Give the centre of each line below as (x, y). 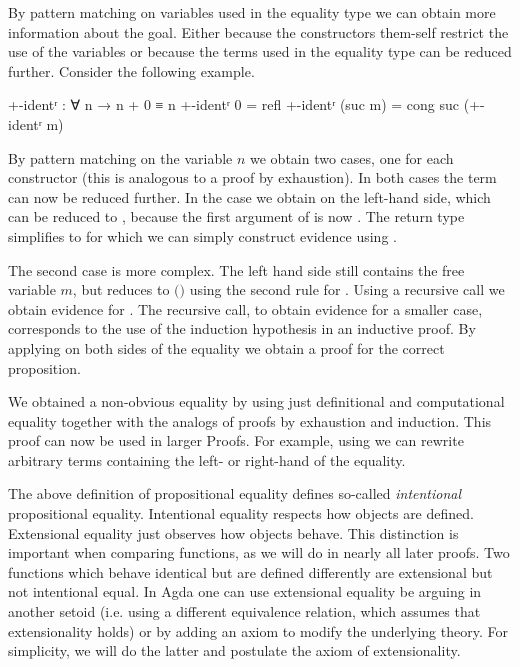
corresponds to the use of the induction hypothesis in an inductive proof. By (242, 328)
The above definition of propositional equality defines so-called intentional (235, 493)
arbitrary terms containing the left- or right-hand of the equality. (207, 459)
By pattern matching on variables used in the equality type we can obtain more (252, 12)
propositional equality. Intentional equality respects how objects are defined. (241, 513)
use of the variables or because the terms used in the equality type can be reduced (260, 51)
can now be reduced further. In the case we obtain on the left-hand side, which (249, 196)
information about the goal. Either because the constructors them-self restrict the (258, 31)
